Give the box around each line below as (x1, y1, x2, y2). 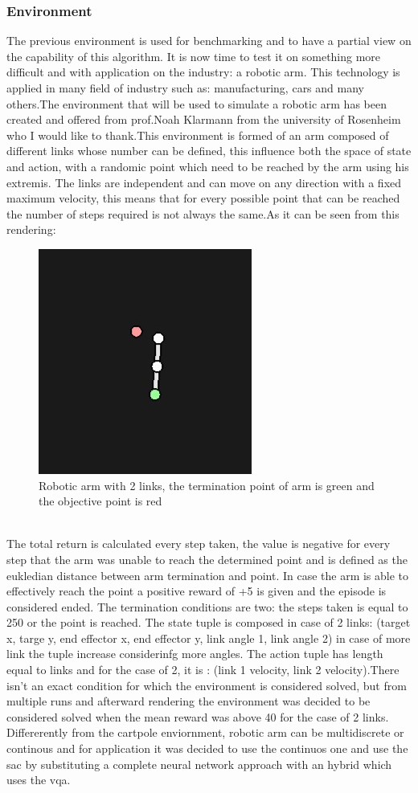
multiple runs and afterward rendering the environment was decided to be (6, 693, 371, 709)
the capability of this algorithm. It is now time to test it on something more (6, 47, 381, 64)
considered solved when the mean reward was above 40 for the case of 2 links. (6, 708, 389, 725)
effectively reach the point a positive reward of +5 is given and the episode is (6, 582, 387, 599)
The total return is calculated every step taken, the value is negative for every (6, 535, 391, 552)
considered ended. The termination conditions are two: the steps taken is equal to (6, 598, 408, 615)
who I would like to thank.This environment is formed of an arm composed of (6, 126, 389, 143)
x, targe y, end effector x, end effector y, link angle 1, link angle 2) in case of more (6, 629, 411, 646)
